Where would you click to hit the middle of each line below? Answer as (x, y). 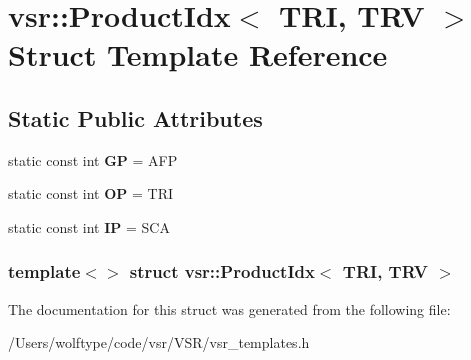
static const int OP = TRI (90, 193)
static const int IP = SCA (89, 226)
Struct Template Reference (198, 54)
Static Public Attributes (135, 117)
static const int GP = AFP (93, 159)
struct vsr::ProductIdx (222, 271)
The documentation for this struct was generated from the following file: (229, 308)
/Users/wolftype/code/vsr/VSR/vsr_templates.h (159, 342)
